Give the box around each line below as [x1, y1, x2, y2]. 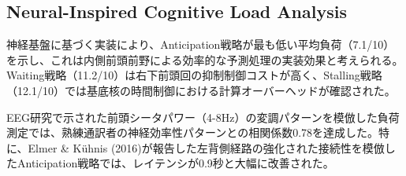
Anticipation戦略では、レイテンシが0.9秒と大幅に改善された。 [17, 155, 334, 171]
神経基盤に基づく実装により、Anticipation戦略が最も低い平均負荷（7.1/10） [6, 36, 395, 53]
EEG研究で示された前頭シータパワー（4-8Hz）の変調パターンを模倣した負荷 [6, 108, 400, 125]
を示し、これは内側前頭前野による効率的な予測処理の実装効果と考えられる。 [6, 51, 404, 68]
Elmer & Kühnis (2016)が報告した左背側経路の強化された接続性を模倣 [28, 139, 385, 156]
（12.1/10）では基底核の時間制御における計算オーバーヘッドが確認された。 [6, 82, 396, 98]
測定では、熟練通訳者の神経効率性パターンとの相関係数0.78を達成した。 [6, 124, 379, 141]
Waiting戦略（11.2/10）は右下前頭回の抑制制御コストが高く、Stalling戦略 [6, 67, 382, 83]
